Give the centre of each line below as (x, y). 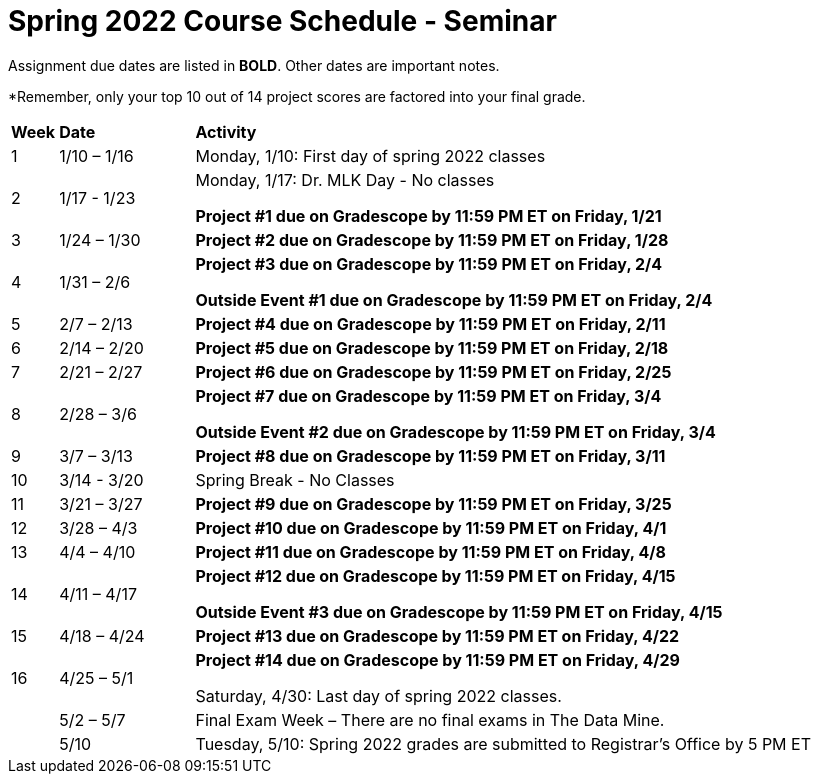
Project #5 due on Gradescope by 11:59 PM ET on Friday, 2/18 (432, 347)
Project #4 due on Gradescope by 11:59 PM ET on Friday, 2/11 (430, 323)
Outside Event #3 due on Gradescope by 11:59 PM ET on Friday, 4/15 (459, 611)
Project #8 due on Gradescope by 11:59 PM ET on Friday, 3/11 (430, 455)
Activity (226, 131)
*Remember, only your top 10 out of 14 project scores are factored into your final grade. (297, 96)
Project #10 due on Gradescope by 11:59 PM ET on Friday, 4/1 (431, 527)
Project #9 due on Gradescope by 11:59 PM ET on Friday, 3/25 (433, 503)
